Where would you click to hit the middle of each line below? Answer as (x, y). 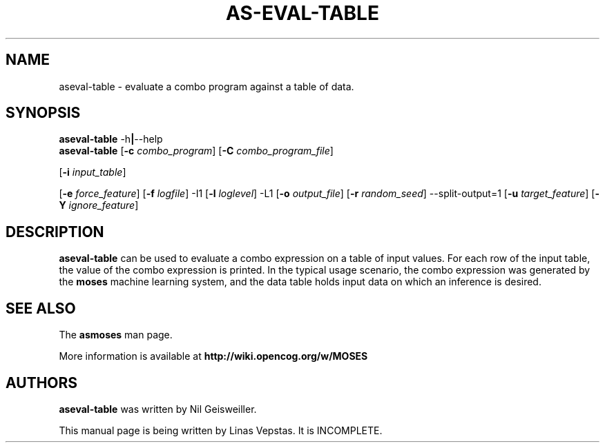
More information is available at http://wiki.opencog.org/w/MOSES (213, 356)
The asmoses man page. (116, 335)
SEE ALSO (41, 308)
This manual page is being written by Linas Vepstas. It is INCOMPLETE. (221, 430)
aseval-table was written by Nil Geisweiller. (158, 409)
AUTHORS (42, 383)
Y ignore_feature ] (99, 205)
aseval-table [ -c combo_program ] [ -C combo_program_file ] (196, 151)
